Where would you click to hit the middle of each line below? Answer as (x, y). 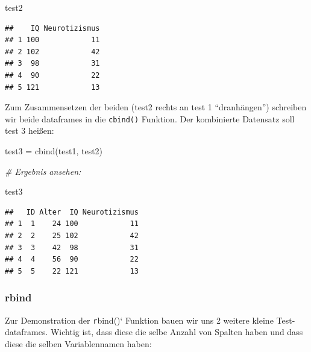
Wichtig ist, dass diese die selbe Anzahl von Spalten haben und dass (177, 332)
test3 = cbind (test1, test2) (54, 151)
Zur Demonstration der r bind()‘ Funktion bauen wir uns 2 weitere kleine (139, 320)
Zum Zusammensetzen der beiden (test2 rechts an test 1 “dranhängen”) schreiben (156, 107)
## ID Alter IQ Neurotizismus (72, 212)
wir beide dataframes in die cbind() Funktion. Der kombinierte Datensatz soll (150, 118)
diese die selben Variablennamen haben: (78, 343)
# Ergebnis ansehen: (43, 171)
